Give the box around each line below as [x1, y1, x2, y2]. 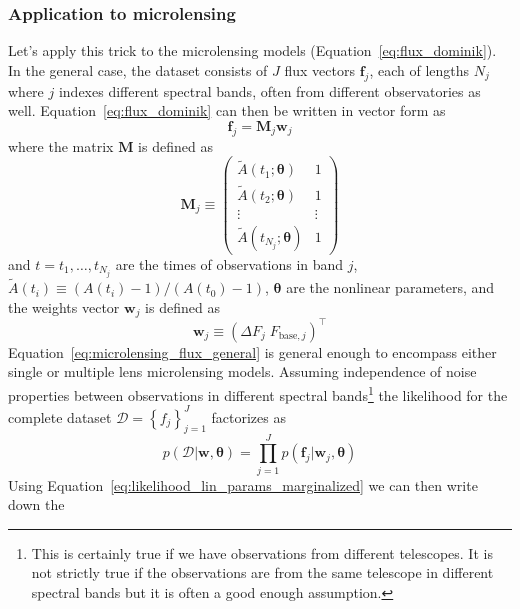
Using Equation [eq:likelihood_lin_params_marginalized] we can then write [8, 474, 478, 495]
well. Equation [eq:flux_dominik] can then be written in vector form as [8, 100, 446, 121]
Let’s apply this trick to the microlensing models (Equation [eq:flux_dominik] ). [8, 40, 497, 61]
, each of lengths [369, 59, 470, 80]
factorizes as [211, 406, 286, 427]
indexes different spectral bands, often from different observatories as [58, 80, 481, 101]
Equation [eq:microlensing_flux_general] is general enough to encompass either [8, 341, 497, 362]
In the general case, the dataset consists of [8, 59, 268, 80]
